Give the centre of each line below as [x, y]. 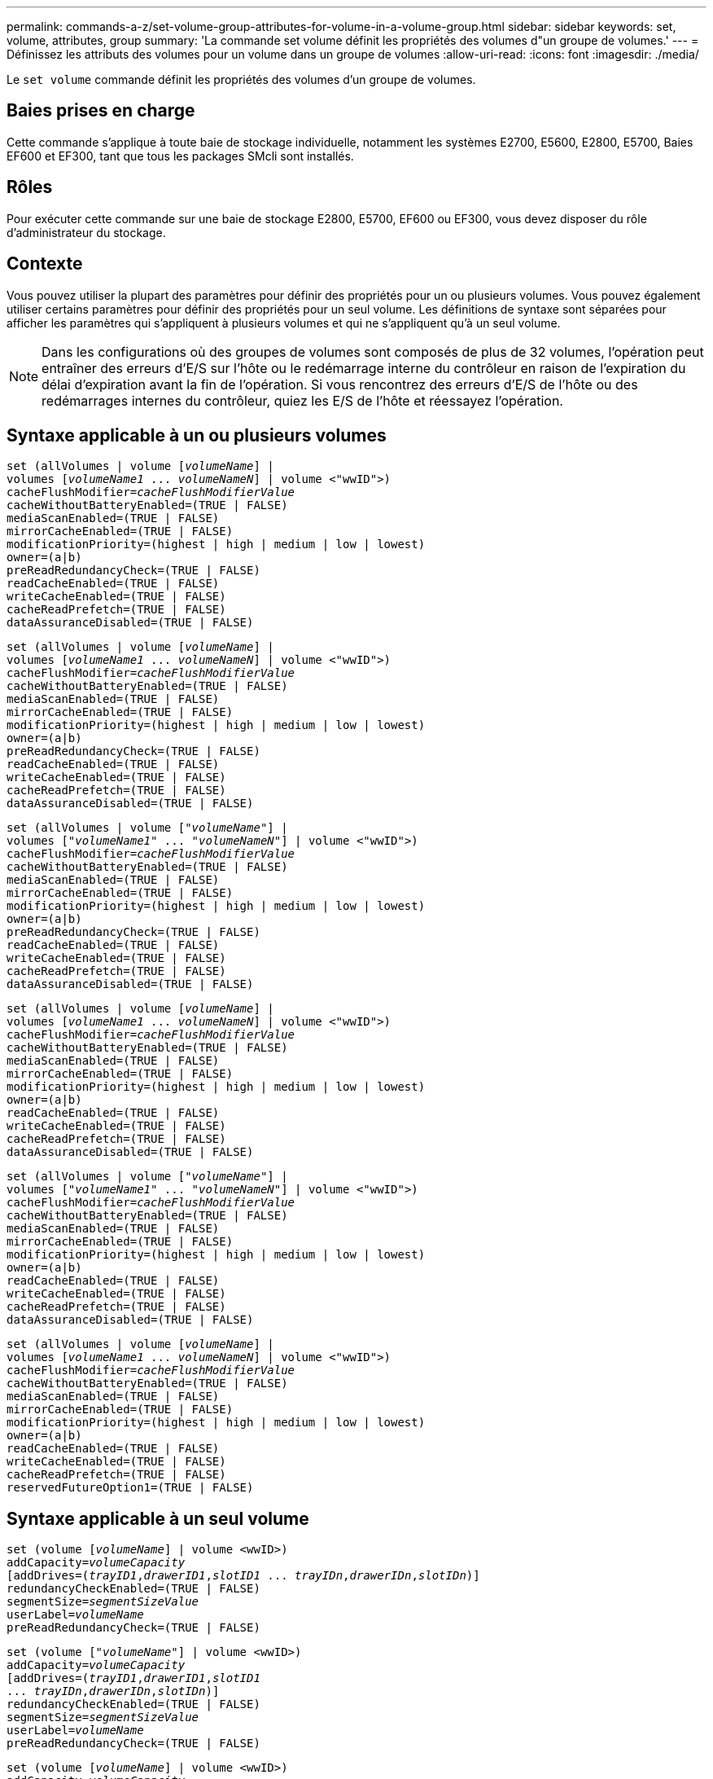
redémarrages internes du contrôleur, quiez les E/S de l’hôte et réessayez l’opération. [302, 400]
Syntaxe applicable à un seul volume [158, 1518]
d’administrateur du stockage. [86, 232]
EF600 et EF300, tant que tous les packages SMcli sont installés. [180, 156]
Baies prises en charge [101, 111]
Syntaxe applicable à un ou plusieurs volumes [197, 435]
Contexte [45, 264]
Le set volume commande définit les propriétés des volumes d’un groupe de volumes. [241, 79]
